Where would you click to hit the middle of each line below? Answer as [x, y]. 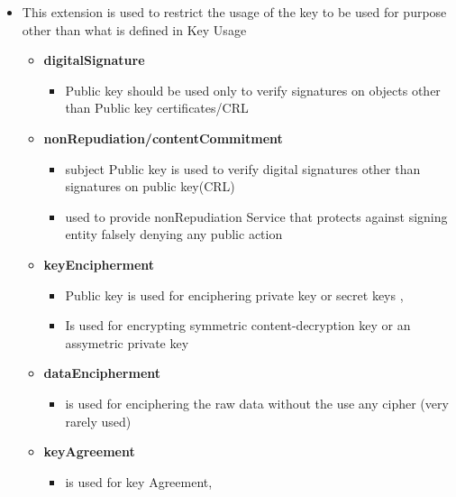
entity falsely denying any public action [174, 234]
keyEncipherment [99, 264]
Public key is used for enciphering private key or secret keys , [234, 295]
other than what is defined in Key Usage [134, 29]
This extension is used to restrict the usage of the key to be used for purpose [234, 12]
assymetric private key [127, 342]
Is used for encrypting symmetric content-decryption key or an [238, 325]
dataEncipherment [102, 373]
